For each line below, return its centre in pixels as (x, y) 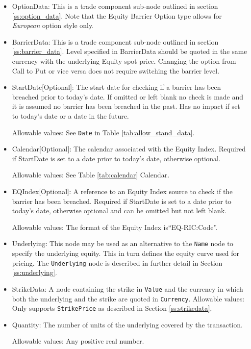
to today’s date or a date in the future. (70, 115)
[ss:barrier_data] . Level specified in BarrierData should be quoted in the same (129, 51)
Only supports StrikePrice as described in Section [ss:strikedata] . (112, 308)
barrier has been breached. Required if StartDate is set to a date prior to (122, 201)
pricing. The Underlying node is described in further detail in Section (117, 262)
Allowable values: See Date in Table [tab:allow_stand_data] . (103, 132)
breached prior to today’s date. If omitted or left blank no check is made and (128, 96)
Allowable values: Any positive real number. (78, 341)
